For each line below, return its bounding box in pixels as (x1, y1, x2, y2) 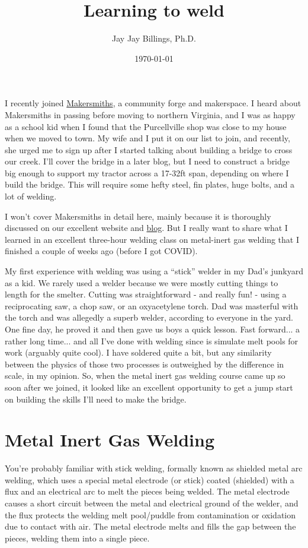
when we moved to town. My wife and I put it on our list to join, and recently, (5, 132, 290, 144)
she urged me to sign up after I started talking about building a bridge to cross (5, 143, 293, 156)
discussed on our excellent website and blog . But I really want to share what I (5, 221, 288, 234)
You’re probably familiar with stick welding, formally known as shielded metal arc (5, 462, 303, 474)
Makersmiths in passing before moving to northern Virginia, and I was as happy (5, 108, 296, 121)
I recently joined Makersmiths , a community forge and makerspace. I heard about (5, 97, 301, 109)
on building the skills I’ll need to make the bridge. (5, 392, 187, 405)
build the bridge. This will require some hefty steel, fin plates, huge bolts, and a (5, 178, 294, 191)
